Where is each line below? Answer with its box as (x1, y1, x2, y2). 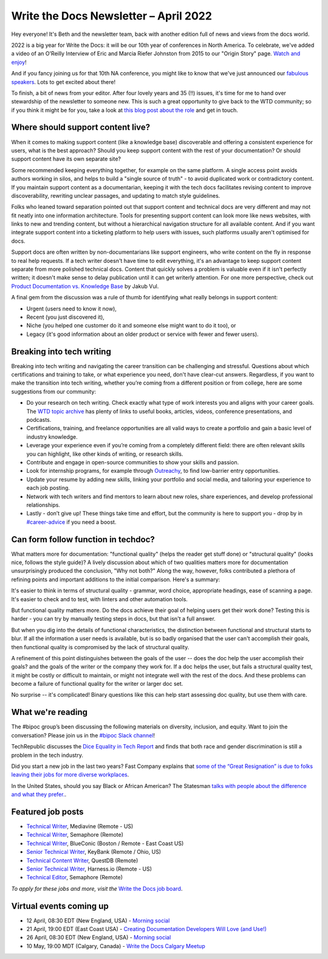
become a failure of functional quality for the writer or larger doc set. (11, 680, 183, 688)
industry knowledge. (26, 433, 78, 441)
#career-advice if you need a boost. (26, 518, 117, 526)
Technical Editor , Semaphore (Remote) (26, 874, 123, 881)
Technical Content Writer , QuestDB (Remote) (26, 857, 138, 864)
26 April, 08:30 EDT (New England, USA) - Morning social (26, 934, 171, 941)
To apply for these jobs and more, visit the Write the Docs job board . (11, 885, 183, 892)
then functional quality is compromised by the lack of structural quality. (11, 643, 190, 650)
